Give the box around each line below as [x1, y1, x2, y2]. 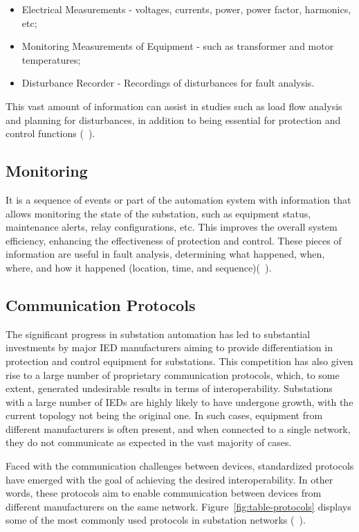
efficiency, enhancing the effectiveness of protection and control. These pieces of [6, 233, 342, 247]
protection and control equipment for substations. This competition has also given [6, 353, 353, 368]
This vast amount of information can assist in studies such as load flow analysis [6, 98, 342, 113]
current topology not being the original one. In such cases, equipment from [6, 408, 323, 423]
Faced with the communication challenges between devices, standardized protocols [6, 459, 354, 473]
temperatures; [21, 52, 81, 66]
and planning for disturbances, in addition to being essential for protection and [6, 112, 341, 127]
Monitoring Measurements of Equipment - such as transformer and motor [21, 39, 334, 53]
